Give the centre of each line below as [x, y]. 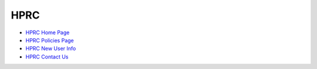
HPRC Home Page [48, 32]
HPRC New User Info [51, 49]
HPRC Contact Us [47, 57]
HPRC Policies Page [50, 40]
